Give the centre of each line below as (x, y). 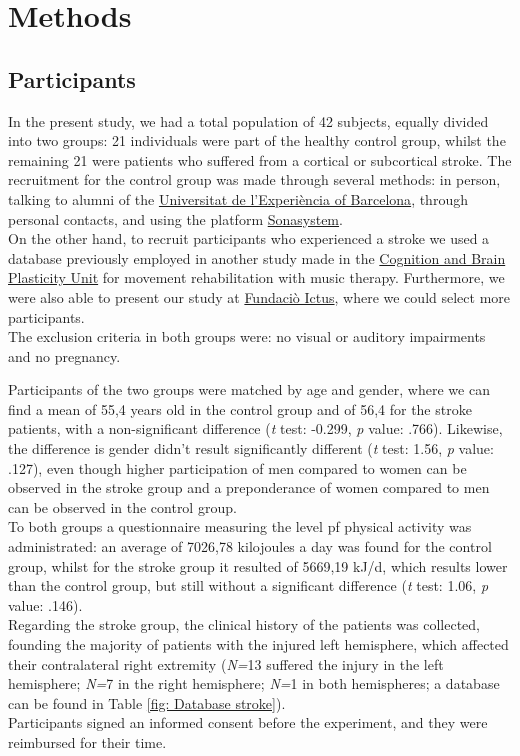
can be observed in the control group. (122, 506)
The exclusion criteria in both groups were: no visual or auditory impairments (247, 336)
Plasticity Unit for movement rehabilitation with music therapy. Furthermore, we (256, 277)
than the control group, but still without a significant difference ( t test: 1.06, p (248, 585)
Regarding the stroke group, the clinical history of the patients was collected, (244, 624)
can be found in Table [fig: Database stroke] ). (147, 702)
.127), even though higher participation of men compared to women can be (237, 467)
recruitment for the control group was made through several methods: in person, (254, 179)
